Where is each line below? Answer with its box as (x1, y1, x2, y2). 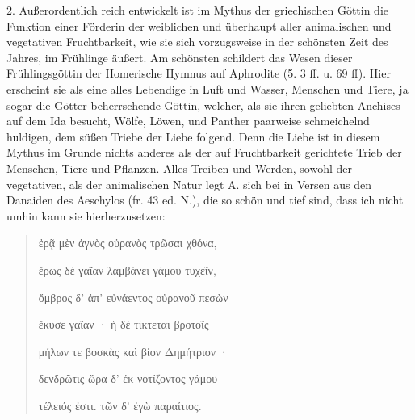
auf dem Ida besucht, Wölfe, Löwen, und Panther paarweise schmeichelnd (6, 112, 370, 129)
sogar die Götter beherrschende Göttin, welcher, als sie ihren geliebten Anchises (6, 96, 400, 113)
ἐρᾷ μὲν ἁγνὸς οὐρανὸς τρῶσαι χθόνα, (38, 234, 217, 251)
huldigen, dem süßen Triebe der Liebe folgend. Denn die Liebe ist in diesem (6, 128, 380, 145)
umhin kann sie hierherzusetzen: (6, 207, 166, 224)
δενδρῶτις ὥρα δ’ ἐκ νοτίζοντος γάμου (38, 370, 218, 387)
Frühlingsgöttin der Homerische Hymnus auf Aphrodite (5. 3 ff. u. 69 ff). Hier (6, 65, 391, 82)
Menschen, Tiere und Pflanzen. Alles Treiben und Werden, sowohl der (6, 159, 352, 176)
